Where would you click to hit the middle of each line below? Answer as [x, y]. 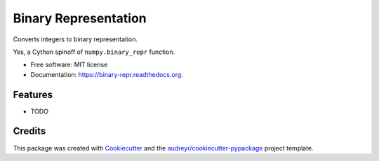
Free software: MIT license [69, 65]
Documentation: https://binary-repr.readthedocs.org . [107, 74]
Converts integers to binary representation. [75, 39]
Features [33, 94]
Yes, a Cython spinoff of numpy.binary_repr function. [94, 52]
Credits [29, 131]
